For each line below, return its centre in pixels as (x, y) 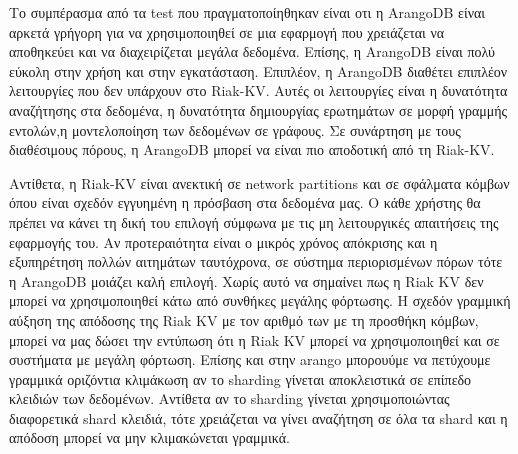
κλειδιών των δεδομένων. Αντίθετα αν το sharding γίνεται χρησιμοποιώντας (229, 398)
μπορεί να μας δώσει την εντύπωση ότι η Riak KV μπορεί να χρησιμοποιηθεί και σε (254, 339)
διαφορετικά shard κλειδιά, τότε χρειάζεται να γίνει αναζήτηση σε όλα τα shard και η (258, 417)
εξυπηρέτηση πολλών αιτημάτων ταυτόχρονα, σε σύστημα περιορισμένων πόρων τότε (256, 261)
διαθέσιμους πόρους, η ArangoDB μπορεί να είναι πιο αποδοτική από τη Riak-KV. (252, 149)
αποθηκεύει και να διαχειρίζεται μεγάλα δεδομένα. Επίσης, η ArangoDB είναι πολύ (252, 51)
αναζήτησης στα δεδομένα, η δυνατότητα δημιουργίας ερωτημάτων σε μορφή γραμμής (258, 109)
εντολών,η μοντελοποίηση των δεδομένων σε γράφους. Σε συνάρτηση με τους (235, 129)
